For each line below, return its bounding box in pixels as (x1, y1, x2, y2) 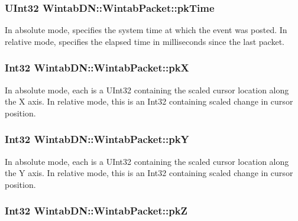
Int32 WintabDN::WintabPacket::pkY (5, 132, 189, 147)
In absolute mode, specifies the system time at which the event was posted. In (5, 24, 287, 36)
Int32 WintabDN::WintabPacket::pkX (5, 60, 189, 75)
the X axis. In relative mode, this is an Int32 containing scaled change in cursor (5, 95, 293, 108)
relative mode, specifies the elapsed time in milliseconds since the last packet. (5, 35, 285, 47)
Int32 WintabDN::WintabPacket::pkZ (5, 203, 188, 218)
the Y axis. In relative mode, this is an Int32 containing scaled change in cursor (5, 167, 293, 179)
